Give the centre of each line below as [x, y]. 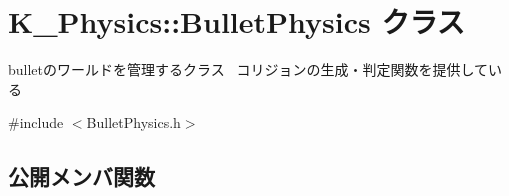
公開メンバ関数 [81, 176]
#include [36, 122]
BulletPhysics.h [133, 122]
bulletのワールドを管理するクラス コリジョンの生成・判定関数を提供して [248, 69]
